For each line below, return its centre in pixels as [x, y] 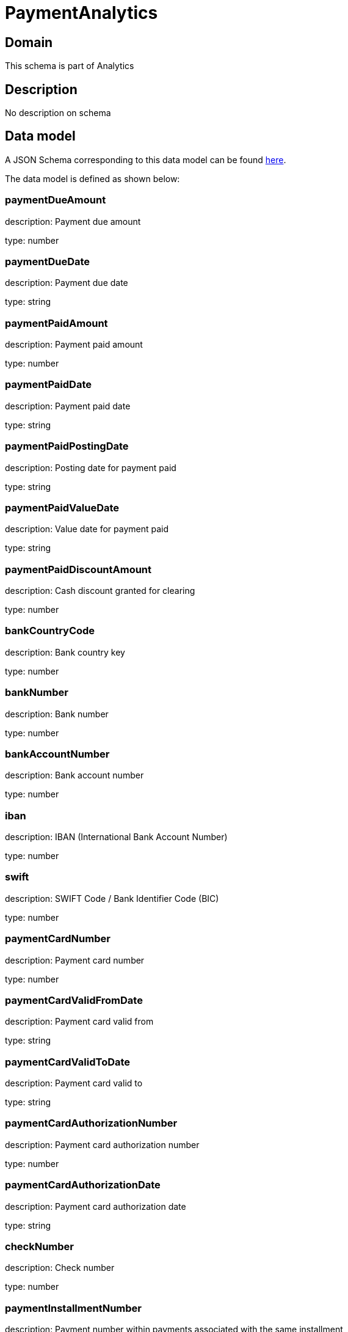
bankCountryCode [50, 631]
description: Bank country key [65, 652]
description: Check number [60, 1268]
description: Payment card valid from [79, 1022]
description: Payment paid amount [74, 345]
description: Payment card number [75, 960]
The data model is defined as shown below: [92, 178]
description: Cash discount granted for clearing [100, 591]
